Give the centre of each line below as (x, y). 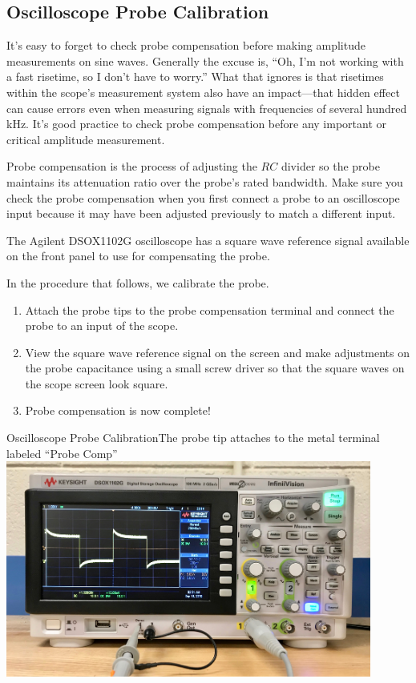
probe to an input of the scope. (102, 325)
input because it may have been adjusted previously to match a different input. (201, 213)
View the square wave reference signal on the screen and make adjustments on (217, 352)
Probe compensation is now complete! (118, 410)
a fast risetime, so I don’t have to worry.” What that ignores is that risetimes (195, 76)
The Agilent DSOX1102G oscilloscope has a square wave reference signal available (208, 240)
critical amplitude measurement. (86, 139)
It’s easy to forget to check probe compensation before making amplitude (186, 45)
